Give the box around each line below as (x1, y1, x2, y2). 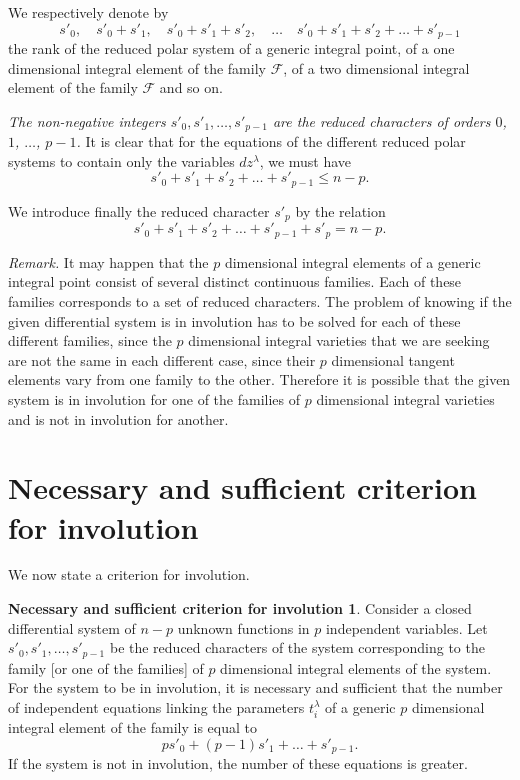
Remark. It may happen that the (8, 251, 209, 272)
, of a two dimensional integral (283, 57, 470, 78)
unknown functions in (177, 617, 310, 638)
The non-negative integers (8, 110, 166, 131)
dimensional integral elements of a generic (224, 251, 481, 272)
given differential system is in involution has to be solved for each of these (8, 310, 461, 331)
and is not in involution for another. (8, 408, 229, 429)
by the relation (295, 200, 386, 221)
